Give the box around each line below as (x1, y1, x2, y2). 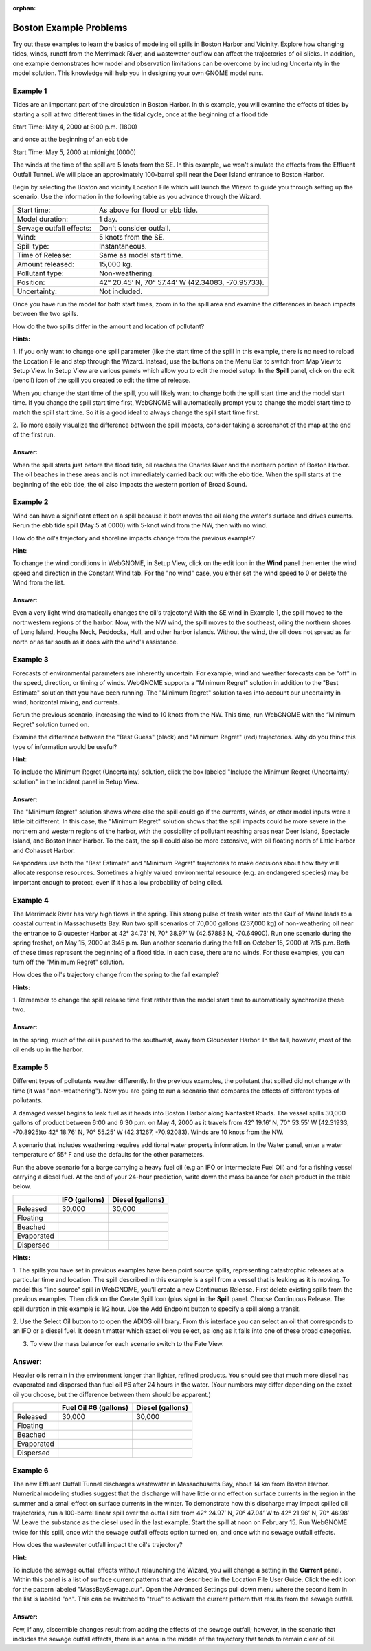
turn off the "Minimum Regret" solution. (12, 958, 124, 966)
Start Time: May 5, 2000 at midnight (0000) (12, 148, 137, 156)
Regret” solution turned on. (12, 720, 89, 728)
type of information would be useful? (12, 742, 117, 750)
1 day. (98, 214, 118, 224)
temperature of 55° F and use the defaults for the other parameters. (12, 1150, 205, 1159)
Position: (16, 277, 45, 287)
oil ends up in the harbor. (12, 1045, 84, 1053)
